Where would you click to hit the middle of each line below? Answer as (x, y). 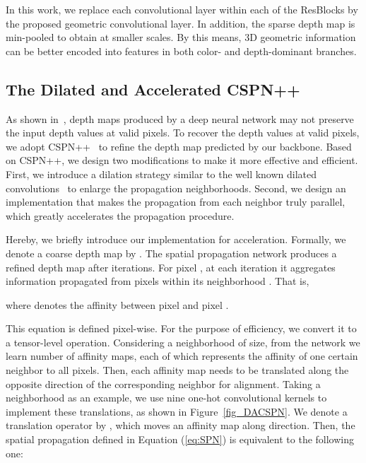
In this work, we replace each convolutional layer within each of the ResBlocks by (182, 9)
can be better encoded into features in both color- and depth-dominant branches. (181, 51)
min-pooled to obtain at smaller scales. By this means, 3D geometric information (181, 37)
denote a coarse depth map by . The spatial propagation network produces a (171, 253)
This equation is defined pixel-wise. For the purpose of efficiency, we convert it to (181, 328)
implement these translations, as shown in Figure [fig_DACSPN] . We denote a (177, 411)
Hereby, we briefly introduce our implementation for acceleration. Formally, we (176, 239)
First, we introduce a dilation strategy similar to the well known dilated (161, 174)
